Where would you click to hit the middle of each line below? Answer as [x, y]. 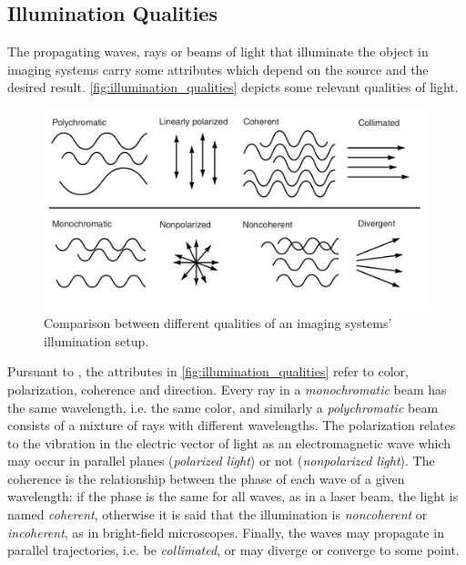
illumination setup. [96, 340]
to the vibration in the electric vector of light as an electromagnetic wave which [229, 442]
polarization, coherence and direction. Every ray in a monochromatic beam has [227, 389]
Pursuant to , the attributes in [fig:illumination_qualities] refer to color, [208, 371]
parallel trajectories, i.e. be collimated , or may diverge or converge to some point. [233, 550]
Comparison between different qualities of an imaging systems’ [218, 323]
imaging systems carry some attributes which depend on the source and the [218, 69]
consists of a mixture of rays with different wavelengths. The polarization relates [232, 425]
